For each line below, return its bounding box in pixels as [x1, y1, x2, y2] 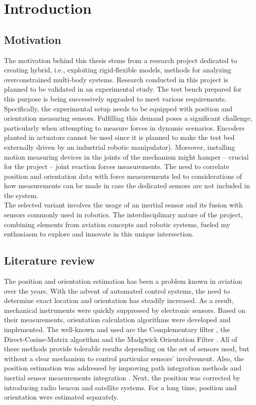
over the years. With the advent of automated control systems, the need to [4, 285, 230, 296]
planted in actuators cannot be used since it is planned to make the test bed [4, 132, 235, 142]
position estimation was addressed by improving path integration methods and [4, 363, 242, 373]
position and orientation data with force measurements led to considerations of [4, 170, 242, 181]
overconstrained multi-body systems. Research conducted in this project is [4, 74, 228, 84]
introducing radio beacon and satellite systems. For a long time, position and [4, 382, 237, 392]
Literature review [4, 253, 95, 268]
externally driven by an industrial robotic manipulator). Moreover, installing [4, 141, 235, 152]
